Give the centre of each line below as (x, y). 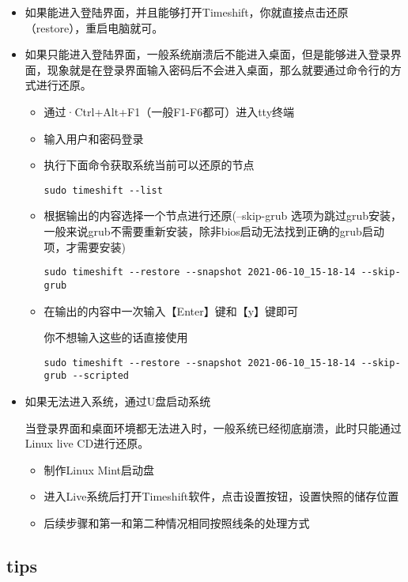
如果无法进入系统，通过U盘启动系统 (118, 401)
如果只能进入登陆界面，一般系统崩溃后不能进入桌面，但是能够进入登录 (208, 54)
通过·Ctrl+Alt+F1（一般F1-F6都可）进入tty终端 (169, 111)
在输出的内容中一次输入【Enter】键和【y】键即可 (171, 310)
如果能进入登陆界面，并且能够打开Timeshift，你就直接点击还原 (187, 12)
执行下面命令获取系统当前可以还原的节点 (149, 165)
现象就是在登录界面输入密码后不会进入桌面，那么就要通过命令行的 (219, 69)
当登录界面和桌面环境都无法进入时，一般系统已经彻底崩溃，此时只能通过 (213, 427)
